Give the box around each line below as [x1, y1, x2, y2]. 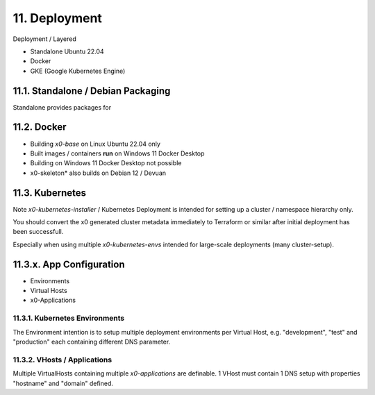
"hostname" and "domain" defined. [12, 379, 114, 387]
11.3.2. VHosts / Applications [12, 355, 112, 364]
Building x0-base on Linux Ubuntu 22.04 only [30, 140, 161, 148]
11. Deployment [12, 10, 102, 26]
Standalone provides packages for [12, 103, 112, 111]
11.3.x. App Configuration [12, 258, 125, 270]
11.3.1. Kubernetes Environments [12, 313, 125, 323]
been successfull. [12, 228, 64, 236]
